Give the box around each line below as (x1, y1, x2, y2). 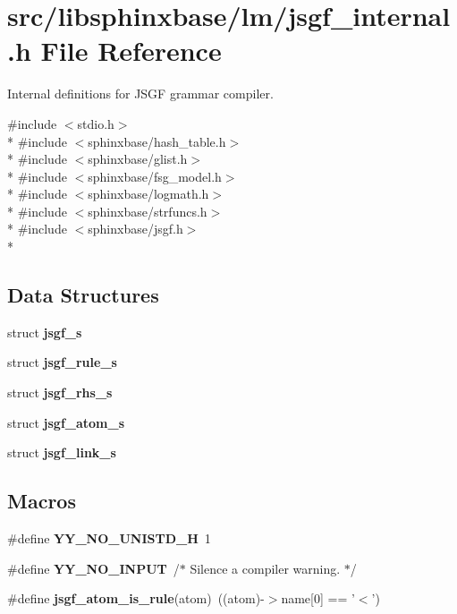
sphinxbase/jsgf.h (88, 219, 183, 238)
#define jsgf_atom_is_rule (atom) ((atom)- (7, 589, 265, 608)
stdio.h (77, 114, 114, 132)
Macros (7, 487, 76, 515)
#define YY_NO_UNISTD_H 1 (7, 529, 211, 548)
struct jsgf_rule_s (7, 353, 117, 371)
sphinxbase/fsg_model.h (88, 166, 222, 185)
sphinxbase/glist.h (88, 149, 188, 168)
